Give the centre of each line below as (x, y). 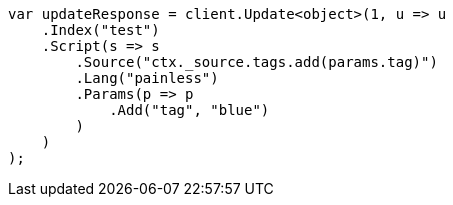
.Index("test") (100, 30)
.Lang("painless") (147, 78)
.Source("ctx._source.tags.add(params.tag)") (256, 62)
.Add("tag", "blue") (189, 110)
